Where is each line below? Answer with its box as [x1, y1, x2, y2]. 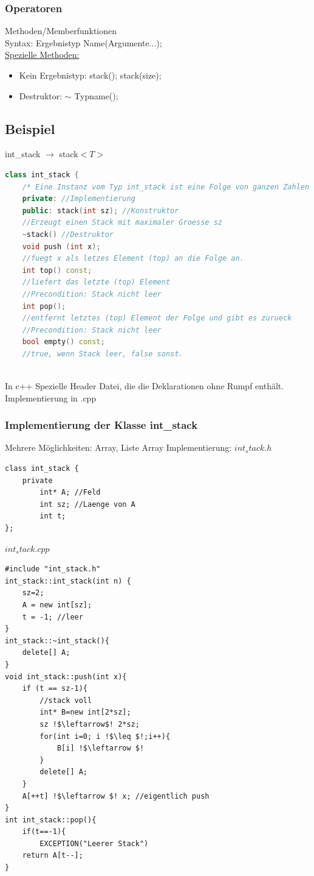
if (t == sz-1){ [22, 684, 88, 693]
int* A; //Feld [39, 488, 101, 497]
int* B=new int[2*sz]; [39, 708, 131, 717]
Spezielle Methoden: [5, 48, 80, 61]
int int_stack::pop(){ [5, 815, 97, 824]
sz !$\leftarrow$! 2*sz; [39, 719, 140, 729]
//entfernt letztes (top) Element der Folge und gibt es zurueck [22, 314, 292, 323]
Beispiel [5, 119, 55, 138]
